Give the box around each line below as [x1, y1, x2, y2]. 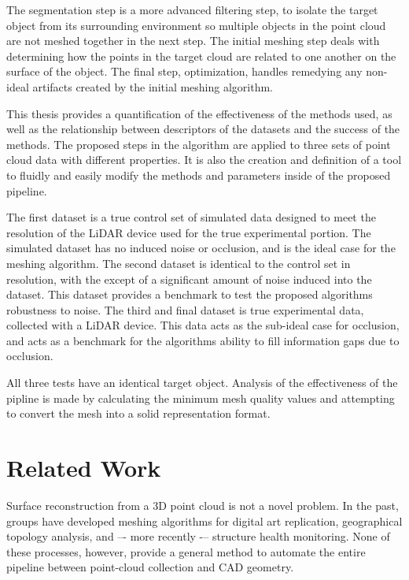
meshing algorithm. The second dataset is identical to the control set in [6, 255, 351, 271]
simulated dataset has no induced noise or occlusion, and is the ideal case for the [6, 240, 396, 256]
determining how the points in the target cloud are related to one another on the [6, 47, 396, 64]
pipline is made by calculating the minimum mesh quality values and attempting [6, 389, 395, 406]
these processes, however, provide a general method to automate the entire [6, 543, 366, 560]
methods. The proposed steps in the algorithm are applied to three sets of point [6, 136, 391, 152]
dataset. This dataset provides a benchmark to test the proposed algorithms [6, 286, 373, 303]
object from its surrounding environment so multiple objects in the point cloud [6, 17, 386, 33]
